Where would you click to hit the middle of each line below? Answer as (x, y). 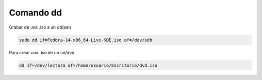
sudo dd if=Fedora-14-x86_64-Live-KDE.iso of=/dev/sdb (86, 40)
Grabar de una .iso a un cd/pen (40, 27)
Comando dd (35, 13)
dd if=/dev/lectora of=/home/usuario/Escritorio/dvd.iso (88, 65)
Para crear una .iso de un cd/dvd (42, 52)
